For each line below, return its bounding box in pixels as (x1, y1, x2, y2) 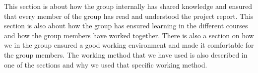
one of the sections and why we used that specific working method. (4, 59, 207, 70)
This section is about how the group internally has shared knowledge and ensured (4, 1, 252, 11)
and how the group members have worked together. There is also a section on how (4, 30, 254, 40)
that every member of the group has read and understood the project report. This (4, 10, 254, 21)
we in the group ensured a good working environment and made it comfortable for (4, 40, 254, 50)
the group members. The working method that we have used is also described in (4, 49, 248, 60)
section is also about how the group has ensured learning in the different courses (4, 20, 248, 31)
